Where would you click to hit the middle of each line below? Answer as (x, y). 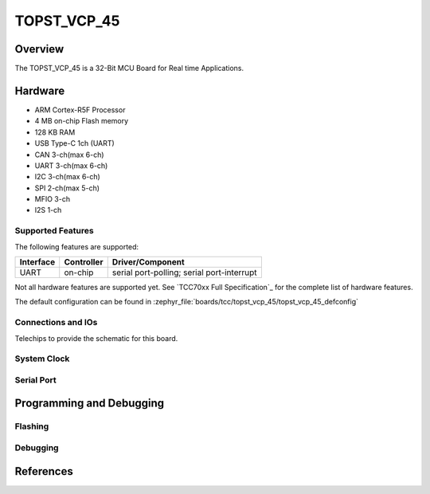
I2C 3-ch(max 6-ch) (68, 177)
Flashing (32, 426)
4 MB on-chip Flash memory (82, 121)
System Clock (42, 359)
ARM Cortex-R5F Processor (80, 110)
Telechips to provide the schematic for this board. (96, 338)
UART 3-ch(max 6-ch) (71, 165)
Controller (84, 262)
